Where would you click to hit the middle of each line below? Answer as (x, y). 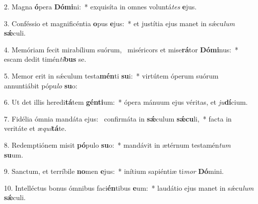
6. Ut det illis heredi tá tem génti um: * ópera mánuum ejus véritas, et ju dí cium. (126, 102)
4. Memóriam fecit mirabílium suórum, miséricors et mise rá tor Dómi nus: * (121, 49)
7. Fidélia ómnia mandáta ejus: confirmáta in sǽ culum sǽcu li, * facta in (118, 118)
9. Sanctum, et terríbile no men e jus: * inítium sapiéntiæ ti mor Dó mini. (114, 171)
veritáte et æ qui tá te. (35, 128)
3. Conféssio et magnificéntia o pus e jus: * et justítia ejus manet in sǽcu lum (120, 23)
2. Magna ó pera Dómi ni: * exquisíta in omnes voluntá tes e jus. (100, 6)
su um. (14, 154)
